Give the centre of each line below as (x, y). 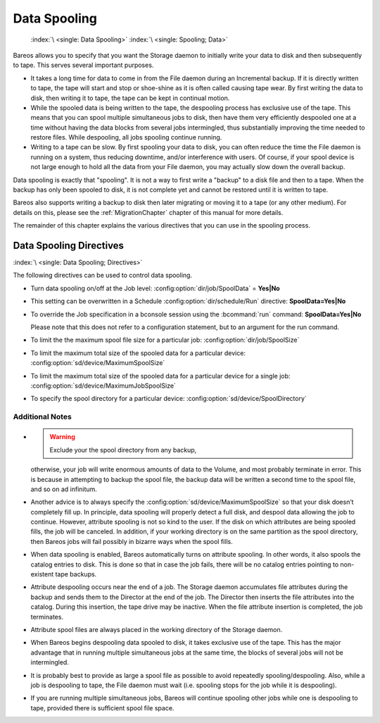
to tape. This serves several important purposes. (83, 65)
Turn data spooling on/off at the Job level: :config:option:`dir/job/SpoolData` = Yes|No (156, 288)
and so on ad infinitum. (64, 489)
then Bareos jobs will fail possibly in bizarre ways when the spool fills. (132, 541)
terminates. (47, 617)
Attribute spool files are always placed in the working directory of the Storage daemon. (157, 629)
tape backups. (76, 574)
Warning (62, 437)
